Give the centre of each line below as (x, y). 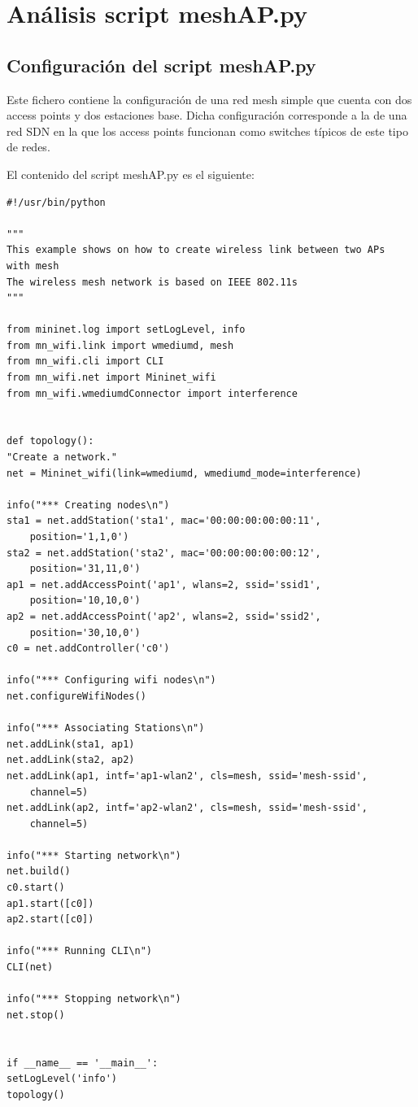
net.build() (39, 872)
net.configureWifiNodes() (76, 696)
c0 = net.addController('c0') (88, 649)
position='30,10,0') (85, 632)
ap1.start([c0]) (50, 903)
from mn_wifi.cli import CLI (85, 362)
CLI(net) (30, 968)
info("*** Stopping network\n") (94, 999)
